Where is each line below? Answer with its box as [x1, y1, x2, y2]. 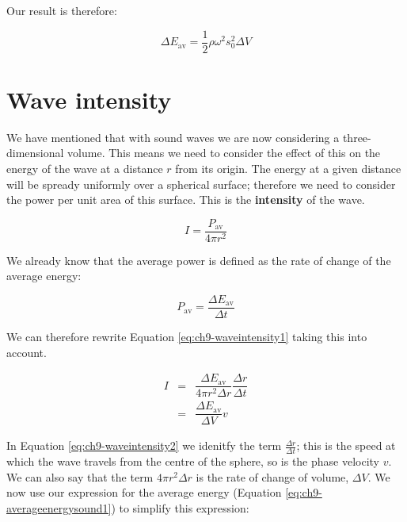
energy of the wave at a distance [6, 159, 163, 176]
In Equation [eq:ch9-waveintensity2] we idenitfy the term [6, 437, 282, 454]
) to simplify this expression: [111, 500, 249, 516]
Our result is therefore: [6, 2, 117, 18]
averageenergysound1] [6, 500, 112, 516]
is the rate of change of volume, [196, 468, 349, 485]
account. [6, 344, 47, 360]
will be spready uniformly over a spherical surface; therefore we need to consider [6, 175, 396, 192]
